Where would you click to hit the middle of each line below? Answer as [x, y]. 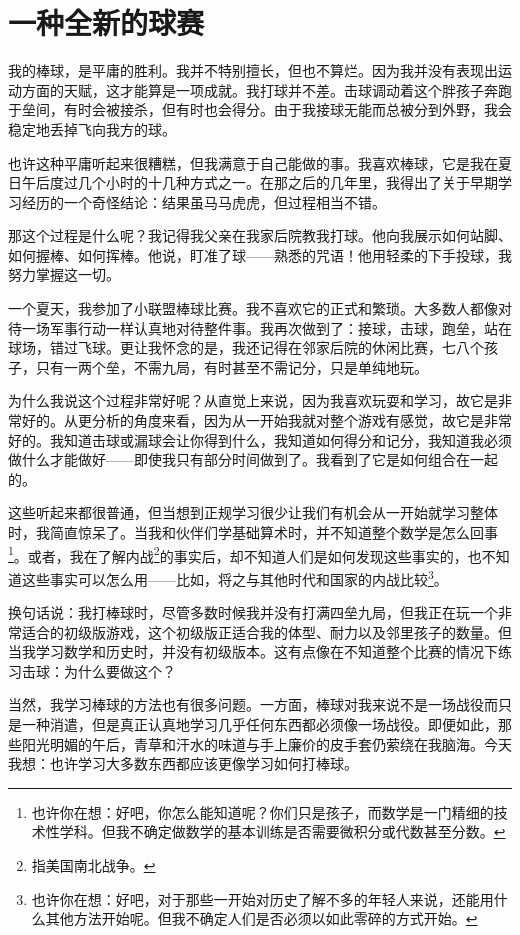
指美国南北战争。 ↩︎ [93, 865]
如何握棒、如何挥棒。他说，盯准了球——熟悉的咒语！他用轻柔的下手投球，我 [260, 254]
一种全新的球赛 [106, 22]
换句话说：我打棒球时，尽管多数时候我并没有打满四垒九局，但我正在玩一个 [253, 612]
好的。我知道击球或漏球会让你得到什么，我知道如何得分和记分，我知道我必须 [260, 439]
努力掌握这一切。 [64, 274]
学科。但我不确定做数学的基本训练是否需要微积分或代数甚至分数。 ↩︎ [282, 831]
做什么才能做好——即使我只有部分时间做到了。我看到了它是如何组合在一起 [253, 459]
